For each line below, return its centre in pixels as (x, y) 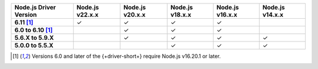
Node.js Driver (35, 7)
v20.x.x (135, 15)
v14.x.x (273, 15)
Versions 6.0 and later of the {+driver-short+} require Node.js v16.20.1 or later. (126, 56)
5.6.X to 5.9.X (34, 38)
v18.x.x (181, 15)
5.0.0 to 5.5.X (34, 45)
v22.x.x (88, 15)
